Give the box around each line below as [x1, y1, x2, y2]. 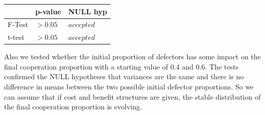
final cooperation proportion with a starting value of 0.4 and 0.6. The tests [4, 61, 239, 72]
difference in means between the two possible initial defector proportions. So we [4, 81, 254, 92]
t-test [8, 32, 25, 42]
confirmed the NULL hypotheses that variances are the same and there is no [4, 71, 244, 82]
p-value [35, 6, 61, 16]
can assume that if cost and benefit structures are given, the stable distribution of [4, 91, 261, 102]
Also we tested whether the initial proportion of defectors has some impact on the [4, 51, 261, 62]
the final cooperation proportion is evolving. [4, 101, 142, 112]
